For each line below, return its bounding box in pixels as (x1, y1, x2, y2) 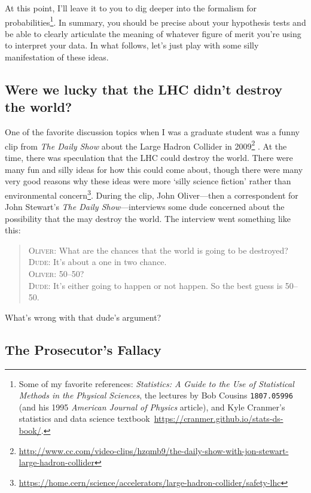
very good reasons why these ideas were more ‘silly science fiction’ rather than (5, 175, 291, 187)
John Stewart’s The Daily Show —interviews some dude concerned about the (5, 200, 285, 213)
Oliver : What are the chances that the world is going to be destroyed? (28, 244, 288, 256)
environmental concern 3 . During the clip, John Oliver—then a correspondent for (5, 187, 298, 201)
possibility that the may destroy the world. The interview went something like (5, 212, 291, 224)
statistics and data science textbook (19, 412, 150, 425)
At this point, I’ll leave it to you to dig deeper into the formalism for (5, 2, 257, 14)
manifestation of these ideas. (5, 51, 109, 63)
